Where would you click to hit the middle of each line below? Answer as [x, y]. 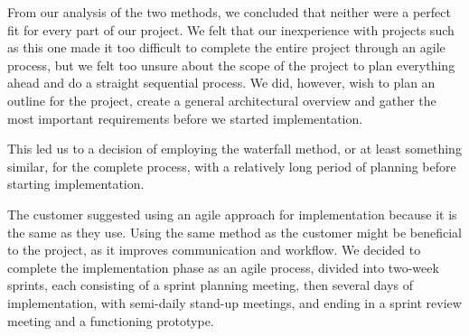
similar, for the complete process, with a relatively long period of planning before [232, 166]
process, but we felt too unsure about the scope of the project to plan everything [231, 65]
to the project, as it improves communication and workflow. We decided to [214, 250]
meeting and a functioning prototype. [111, 320]
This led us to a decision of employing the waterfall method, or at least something [234, 149]
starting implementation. [76, 184]
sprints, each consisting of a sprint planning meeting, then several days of [211, 285]
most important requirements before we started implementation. [185, 118]
